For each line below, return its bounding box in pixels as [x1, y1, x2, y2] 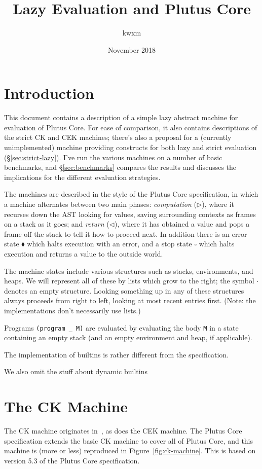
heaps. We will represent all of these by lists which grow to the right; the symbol [4, 275, 254, 286]
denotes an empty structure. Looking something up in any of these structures [4, 285, 244, 296]
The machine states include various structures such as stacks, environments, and [4, 265, 253, 276]
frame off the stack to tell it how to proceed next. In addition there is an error [4, 228, 247, 239]
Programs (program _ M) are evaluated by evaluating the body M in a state [4, 322, 239, 333]
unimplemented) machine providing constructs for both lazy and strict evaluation [4, 142, 257, 153]
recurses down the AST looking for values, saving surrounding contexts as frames [4, 208, 256, 219]
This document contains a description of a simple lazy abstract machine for [4, 112, 238, 123]
